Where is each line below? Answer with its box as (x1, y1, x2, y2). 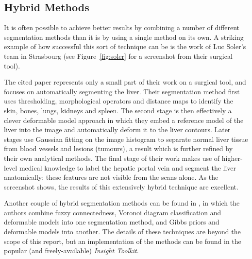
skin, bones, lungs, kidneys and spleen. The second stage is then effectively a (4, 105, 232, 115)
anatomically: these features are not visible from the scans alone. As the (4, 172, 218, 182)
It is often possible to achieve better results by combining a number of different (4, 22, 240, 33)
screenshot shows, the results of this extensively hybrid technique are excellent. (4, 181, 238, 191)
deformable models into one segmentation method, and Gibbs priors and (4, 217, 219, 227)
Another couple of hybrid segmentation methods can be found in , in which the (4, 198, 240, 208)
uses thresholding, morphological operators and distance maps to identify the (4, 96, 233, 106)
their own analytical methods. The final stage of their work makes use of (4, 153, 220, 163)
